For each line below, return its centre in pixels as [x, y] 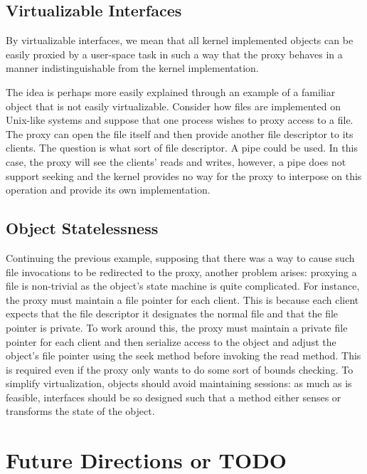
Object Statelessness [82, 228]
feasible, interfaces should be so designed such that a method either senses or [174, 397]
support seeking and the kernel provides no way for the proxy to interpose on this [184, 175]
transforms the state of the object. [80, 411]
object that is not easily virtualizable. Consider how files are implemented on [173, 106]
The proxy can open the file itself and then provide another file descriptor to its [180, 133]
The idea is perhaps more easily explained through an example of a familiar [171, 91]
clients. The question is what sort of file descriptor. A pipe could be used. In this [182, 148]
